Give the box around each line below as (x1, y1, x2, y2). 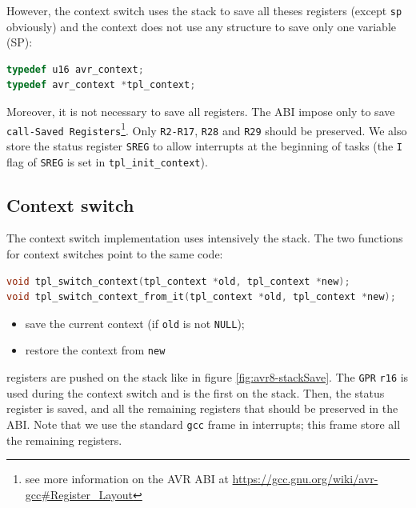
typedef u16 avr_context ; (6, 63, 144, 75)
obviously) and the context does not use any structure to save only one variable (6, 18, 396, 34)
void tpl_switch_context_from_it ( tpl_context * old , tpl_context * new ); (6, 291, 396, 303)
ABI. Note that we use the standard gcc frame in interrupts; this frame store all (6, 415, 401, 432)
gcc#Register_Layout (25, 486, 134, 502)
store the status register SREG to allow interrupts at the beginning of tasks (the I (6, 137, 403, 154)
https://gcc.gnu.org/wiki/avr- (232, 470, 378, 487)
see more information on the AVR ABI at (25, 470, 229, 487)
